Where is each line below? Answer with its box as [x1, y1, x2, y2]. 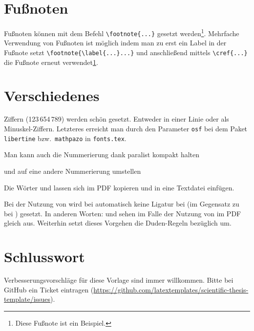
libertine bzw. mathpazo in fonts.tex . [4, 133, 127, 143]
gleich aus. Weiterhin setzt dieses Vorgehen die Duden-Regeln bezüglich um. [4, 218, 232, 228]
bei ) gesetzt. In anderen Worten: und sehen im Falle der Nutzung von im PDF [4, 208, 241, 218]
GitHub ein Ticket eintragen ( [4, 284, 94, 294]
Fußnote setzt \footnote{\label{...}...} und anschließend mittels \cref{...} [4, 47, 248, 58]
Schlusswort [4, 247, 85, 267]
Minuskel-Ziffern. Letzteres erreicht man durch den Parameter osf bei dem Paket [4, 124, 248, 133]
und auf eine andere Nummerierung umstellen [4, 165, 141, 176]
